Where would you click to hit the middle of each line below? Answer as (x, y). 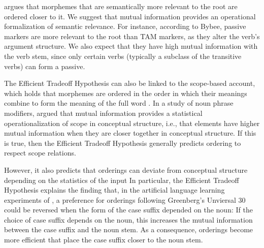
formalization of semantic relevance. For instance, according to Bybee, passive (125, 26)
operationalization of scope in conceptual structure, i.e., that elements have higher (132, 123)
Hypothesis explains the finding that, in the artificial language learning (114, 190)
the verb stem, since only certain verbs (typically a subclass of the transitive (123, 56)
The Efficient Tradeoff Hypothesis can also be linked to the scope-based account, (130, 83)
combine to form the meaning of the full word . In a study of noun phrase (119, 103)
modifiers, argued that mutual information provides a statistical (103, 113)
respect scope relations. (40, 153)
